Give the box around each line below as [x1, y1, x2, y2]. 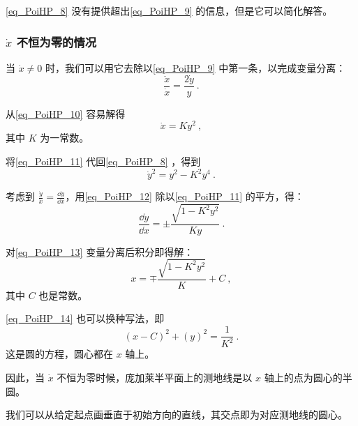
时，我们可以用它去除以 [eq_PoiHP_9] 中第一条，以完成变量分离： [45, 60, 346, 75]
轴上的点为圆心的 [264, 370, 343, 385]
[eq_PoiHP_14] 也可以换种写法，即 [6, 311, 165, 326]
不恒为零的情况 [16, 33, 97, 50]
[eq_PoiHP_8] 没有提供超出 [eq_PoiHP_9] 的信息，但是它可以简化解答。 [6, 3, 333, 17]
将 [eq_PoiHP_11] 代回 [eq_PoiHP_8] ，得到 [6, 153, 201, 168]
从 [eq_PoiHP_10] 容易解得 [6, 106, 126, 121]
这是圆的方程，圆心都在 [6, 347, 113, 361]
